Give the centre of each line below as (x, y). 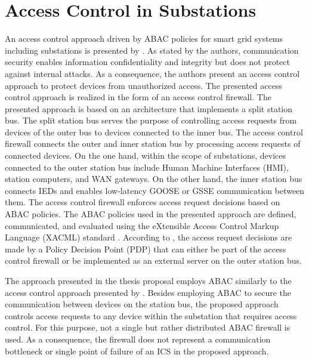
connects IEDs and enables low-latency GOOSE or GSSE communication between (155, 190)
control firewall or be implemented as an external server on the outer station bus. (153, 260)
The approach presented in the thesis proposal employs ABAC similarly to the (148, 280)
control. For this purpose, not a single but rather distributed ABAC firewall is (148, 327)
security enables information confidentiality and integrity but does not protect (147, 62)
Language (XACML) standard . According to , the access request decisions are (149, 237)
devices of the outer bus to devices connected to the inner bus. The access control (154, 132)
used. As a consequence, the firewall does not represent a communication (138, 339)
